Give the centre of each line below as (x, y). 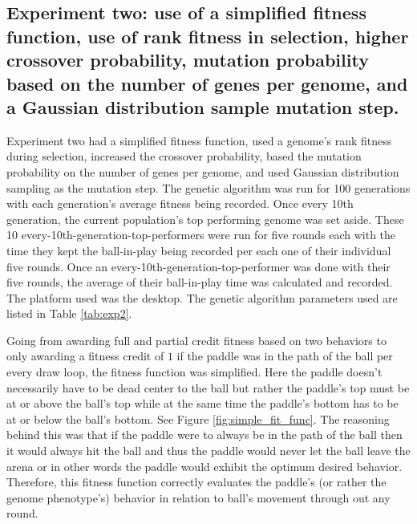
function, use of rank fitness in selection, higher (208, 36)
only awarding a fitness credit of (85, 356)
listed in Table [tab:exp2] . (69, 313)
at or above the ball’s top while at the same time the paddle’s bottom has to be (202, 403)
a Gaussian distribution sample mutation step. (203, 106)
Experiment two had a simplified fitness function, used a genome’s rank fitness (199, 140)
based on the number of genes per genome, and (207, 83)
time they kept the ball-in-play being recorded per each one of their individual (199, 250)
